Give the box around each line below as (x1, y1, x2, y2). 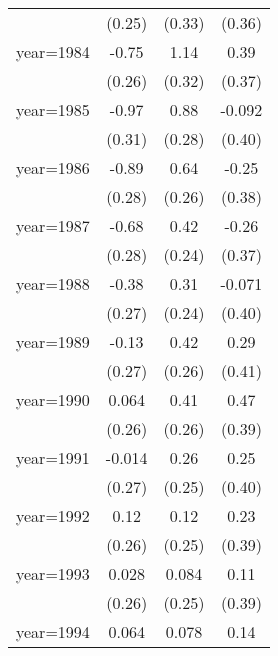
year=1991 (16, 446, 90, 469)
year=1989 (16, 330, 90, 353)
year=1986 (16, 156, 90, 179)
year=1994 (16, 620, 90, 643)
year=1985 (16, 98, 90, 121)
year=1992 (16, 504, 90, 527)
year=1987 (16, 214, 90, 237)
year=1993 (16, 562, 90, 585)
